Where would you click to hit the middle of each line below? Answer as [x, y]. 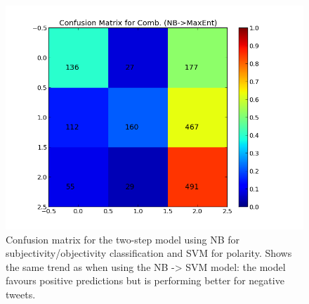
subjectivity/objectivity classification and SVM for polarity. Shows [149, 253]
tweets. [21, 294]
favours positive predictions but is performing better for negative [145, 280]
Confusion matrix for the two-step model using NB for [123, 239]
